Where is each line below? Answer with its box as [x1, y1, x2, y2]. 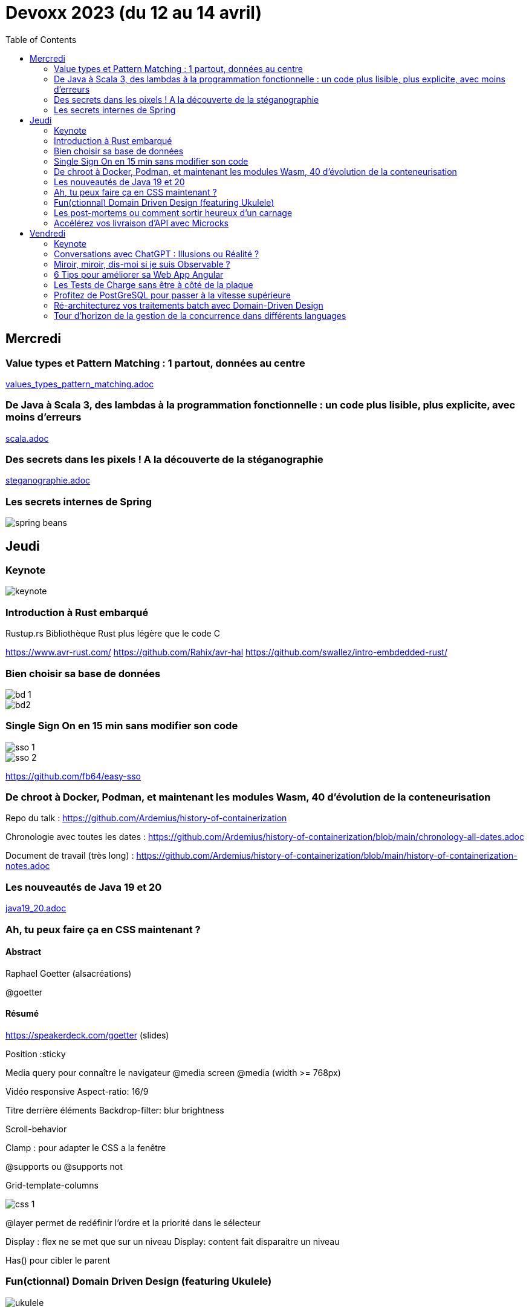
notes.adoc [5, 861, 50, 871]
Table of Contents [5, 34, 77, 45]
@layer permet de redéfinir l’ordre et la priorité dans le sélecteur [5, 1218, 261, 1228]
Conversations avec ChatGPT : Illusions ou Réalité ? [54, 248, 259, 259]
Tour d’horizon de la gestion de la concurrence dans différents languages [54, 310, 346, 321]
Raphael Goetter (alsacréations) [5, 968, 132, 979]
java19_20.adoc [5, 903, 67, 914]
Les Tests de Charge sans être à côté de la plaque [54, 279, 253, 290]
